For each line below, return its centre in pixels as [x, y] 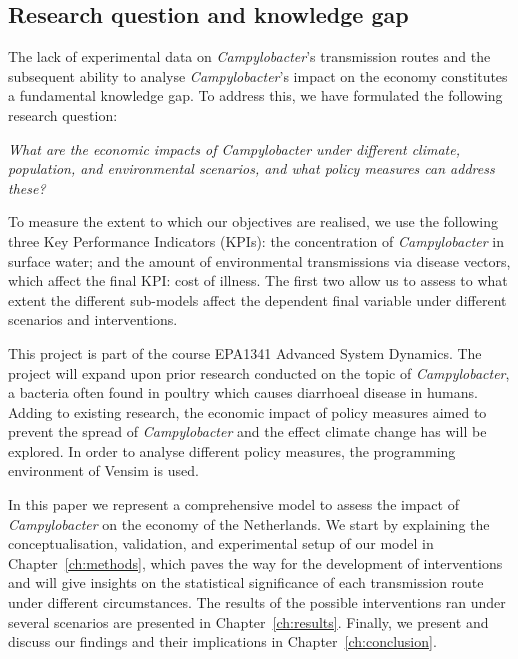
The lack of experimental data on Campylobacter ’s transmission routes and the [249, 56]
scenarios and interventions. [93, 319]
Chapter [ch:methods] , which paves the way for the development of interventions [255, 562]
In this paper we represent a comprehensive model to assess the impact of [233, 504]
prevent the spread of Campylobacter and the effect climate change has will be [247, 431]
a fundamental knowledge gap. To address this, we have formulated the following [255, 95]
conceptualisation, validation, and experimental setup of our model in [221, 543]
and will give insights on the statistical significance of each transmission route [246, 582]
